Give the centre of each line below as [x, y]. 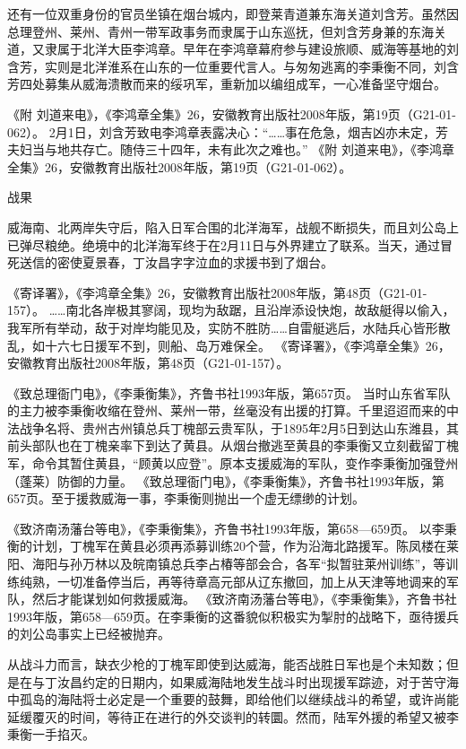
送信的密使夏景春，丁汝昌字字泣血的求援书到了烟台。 [176, 262]
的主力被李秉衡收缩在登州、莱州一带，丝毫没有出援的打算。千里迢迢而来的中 [233, 410]
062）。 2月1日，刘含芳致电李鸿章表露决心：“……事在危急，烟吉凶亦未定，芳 [228, 131]
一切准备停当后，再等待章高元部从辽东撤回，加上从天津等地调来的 [251, 581]
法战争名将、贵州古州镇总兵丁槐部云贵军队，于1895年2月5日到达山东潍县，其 [233, 427]
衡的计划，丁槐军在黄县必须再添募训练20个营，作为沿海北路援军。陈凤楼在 [227, 546]
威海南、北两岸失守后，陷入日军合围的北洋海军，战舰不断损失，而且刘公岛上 [233, 226]
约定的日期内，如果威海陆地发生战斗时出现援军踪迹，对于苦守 [264, 681]
